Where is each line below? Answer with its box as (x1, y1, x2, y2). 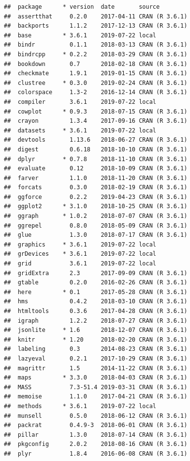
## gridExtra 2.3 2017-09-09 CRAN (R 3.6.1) (4, 269, 188, 277)
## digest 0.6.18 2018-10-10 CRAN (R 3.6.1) (4, 146, 188, 153)
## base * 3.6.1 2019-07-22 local (4, 32, 156, 39)
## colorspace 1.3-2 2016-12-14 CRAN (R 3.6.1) (4, 89, 188, 96)
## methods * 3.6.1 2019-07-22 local (4, 402, 156, 410)
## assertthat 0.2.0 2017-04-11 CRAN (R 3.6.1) (4, 13, 188, 20)
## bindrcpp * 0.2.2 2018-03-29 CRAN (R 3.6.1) (4, 50, 188, 58)
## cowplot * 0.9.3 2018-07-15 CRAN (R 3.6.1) (4, 108, 188, 115)
